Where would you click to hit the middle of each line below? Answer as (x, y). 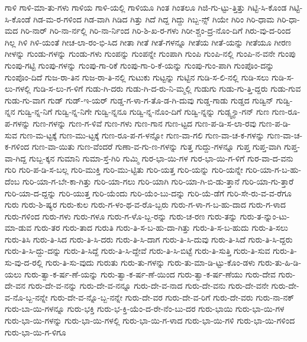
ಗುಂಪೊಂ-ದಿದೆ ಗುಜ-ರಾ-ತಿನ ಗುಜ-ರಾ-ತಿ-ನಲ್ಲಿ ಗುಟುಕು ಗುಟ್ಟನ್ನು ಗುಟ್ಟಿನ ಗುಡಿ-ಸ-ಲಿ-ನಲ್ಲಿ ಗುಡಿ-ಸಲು (137, 77)
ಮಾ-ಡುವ (18, 228)
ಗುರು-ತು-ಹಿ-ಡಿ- (280, 262)
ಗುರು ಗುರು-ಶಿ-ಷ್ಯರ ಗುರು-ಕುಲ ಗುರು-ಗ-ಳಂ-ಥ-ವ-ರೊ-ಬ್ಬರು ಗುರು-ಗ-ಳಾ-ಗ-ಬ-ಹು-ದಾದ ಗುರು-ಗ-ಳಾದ (145, 204)
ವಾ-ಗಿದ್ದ (16, 158)
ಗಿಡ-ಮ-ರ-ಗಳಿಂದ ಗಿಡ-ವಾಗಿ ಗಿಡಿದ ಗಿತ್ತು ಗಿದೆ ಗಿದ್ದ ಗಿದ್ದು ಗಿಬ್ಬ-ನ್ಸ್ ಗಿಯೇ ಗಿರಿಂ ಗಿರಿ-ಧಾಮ (154, 19)
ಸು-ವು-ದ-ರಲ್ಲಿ (24, 262)
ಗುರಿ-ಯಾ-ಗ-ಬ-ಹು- (274, 170)
